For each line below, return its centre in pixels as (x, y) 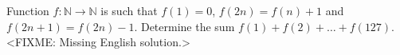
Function (28, 10)
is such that (129, 10)
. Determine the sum (184, 26)
